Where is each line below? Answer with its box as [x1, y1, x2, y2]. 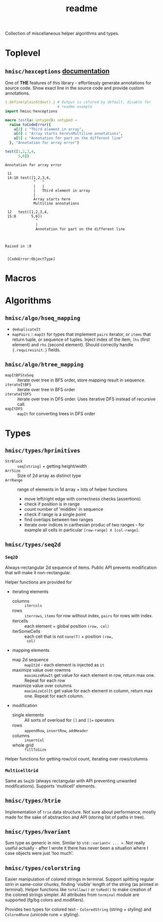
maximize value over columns [12, 682, 72, 689]
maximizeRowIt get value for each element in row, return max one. [24, 672, 155, 678]
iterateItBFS [5, 382, 32, 387]
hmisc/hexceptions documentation [5, 67, 110, 75]
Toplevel [5, 47, 40, 59]
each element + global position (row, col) [24, 623, 109, 629]
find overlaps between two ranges [24, 516, 93, 523]
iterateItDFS [5, 392, 32, 397]
